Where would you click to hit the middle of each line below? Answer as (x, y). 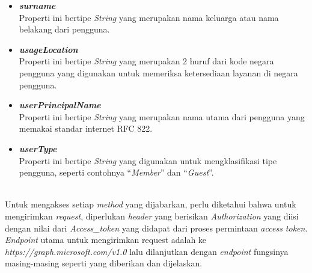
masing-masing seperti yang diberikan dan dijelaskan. (104, 263)
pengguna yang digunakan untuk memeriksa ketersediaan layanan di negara (158, 72)
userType (38, 148)
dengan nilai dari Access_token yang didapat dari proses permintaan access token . (156, 228)
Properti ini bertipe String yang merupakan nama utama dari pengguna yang (162, 116)
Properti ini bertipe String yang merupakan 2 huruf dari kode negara (146, 61)
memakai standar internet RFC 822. (86, 128)
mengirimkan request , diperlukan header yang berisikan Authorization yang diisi (152, 216)
